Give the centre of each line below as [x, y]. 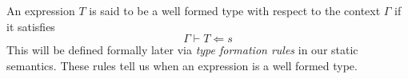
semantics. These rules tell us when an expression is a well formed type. [182, 65]
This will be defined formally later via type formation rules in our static [182, 50]
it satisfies [31, 26]
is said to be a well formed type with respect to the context [235, 10]
